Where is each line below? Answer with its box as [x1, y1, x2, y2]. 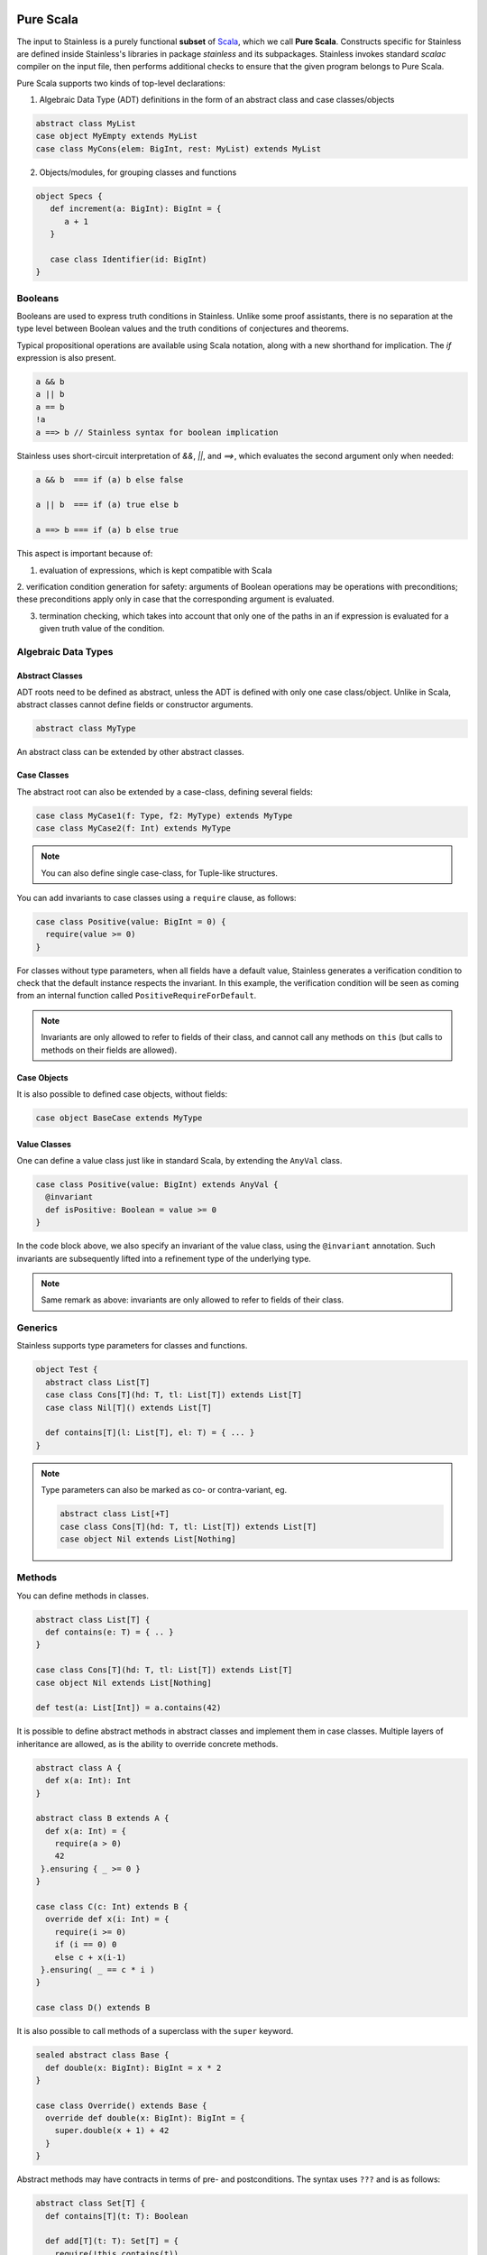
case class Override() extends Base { [35, 2100, 207, 2111]
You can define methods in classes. [16, 1590, 149, 1601]
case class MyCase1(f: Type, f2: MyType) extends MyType [35, 810, 293, 821]
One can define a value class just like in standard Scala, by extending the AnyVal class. [16, 1155, 343, 1165]
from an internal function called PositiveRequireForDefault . [16, 990, 257, 1001]
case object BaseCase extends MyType [35, 1113, 203, 1123]
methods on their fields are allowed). [41, 1045, 178, 1055]
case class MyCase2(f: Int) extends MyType [35, 824, 232, 833]
